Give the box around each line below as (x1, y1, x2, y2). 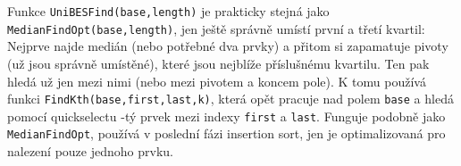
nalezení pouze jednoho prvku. (7, 142, 173, 161)
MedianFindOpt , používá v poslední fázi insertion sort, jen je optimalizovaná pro (7, 124, 446, 143)
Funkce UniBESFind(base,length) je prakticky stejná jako (7, 2, 330, 20)
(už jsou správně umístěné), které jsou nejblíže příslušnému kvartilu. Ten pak (7, 54, 430, 72)
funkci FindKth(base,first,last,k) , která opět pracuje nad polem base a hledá (7, 89, 454, 108)
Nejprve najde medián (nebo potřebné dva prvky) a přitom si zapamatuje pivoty (7, 37, 448, 55)
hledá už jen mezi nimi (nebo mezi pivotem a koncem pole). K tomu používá (7, 71, 426, 90)
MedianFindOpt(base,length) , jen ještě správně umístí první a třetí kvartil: (7, 19, 425, 37)
